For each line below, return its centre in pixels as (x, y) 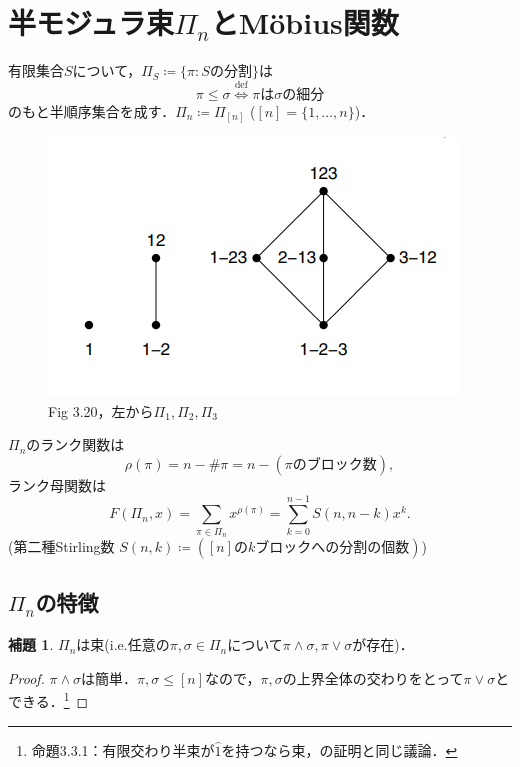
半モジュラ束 (91, 22)
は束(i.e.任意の (123, 644)
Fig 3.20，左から (101, 410)
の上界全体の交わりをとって (373, 677)
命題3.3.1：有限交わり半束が (123, 749)
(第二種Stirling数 (61, 545)
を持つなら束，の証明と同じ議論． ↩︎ (339, 749)
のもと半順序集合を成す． (92, 110)
